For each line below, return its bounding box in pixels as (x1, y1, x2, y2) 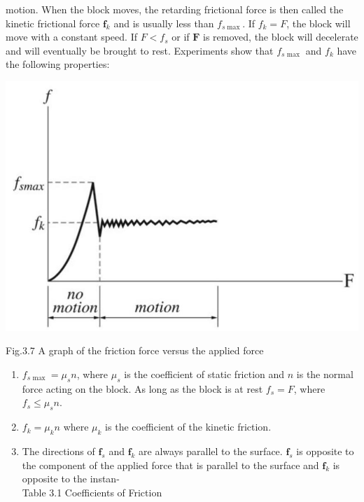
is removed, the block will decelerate (203, 29, 358, 44)
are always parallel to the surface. (139, 443, 283, 458)
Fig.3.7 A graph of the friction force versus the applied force (6, 343, 264, 358)
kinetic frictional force (6, 15, 100, 30)
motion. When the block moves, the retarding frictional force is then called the (6, 2, 344, 16)
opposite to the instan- (22, 471, 120, 486)
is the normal (296, 367, 353, 381)
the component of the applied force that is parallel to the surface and (22, 457, 319, 472)
